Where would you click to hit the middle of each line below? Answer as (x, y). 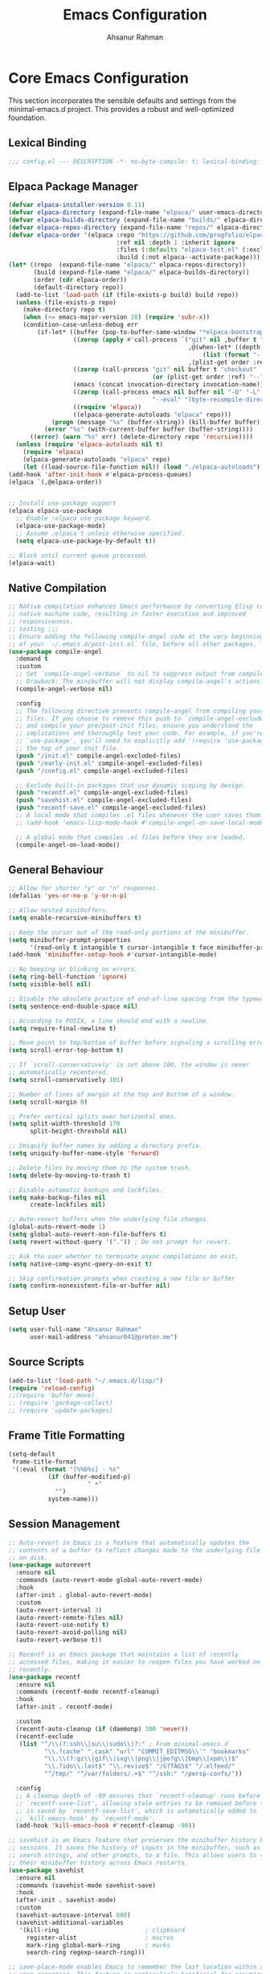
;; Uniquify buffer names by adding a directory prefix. (106, 1146)
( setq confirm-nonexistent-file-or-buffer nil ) (90, 1286)
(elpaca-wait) (32, 563)
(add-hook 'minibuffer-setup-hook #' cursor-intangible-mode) (113, 955)
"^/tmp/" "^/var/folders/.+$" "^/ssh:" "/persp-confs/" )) (143, 1774)
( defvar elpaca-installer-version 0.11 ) (77, 205)
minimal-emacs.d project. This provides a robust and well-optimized (121, 109)
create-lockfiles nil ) (67, 1205)
